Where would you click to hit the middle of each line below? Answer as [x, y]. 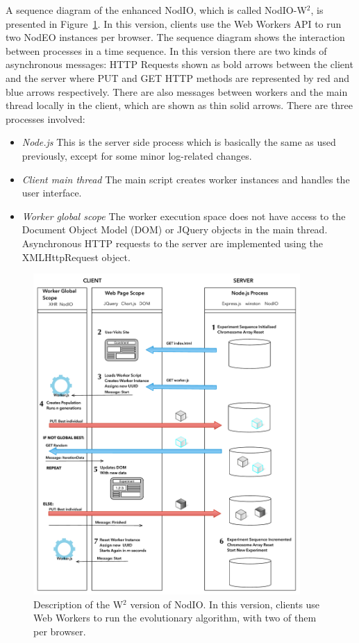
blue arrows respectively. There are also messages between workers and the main [177, 91]
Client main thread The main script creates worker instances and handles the [186, 179]
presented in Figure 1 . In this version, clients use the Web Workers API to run [174, 23]
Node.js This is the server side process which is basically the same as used [179, 142]
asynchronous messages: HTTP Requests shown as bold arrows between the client [179, 64]
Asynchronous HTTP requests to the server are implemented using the [173, 243]
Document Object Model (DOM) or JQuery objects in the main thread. [175, 229]
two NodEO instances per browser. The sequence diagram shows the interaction [175, 37]
